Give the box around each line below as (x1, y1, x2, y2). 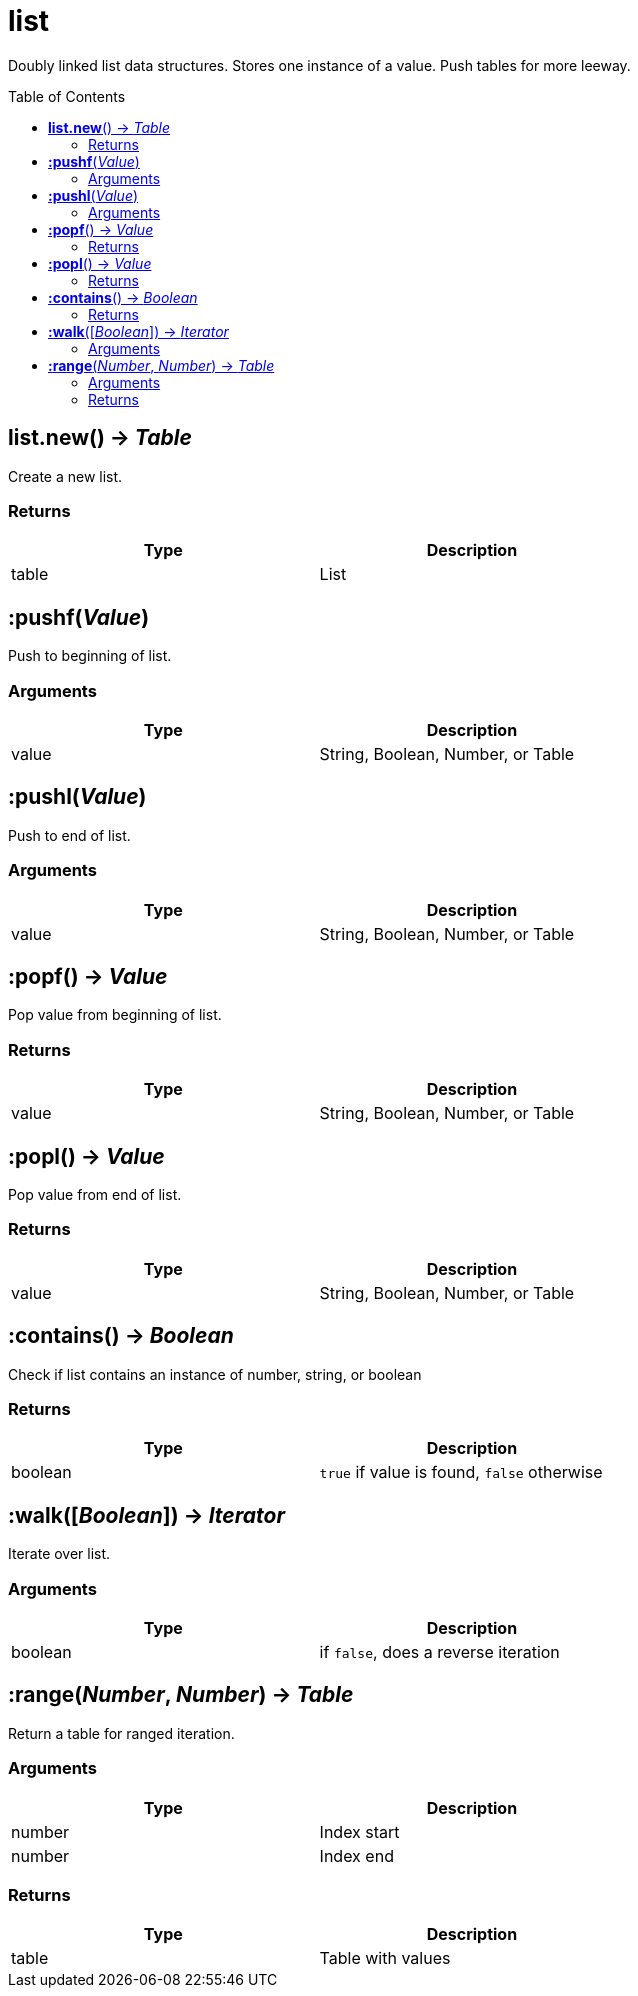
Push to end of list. (8, 826, 131, 844)
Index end (319, 1845, 394, 1866)
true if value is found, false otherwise (319, 1462, 603, 1483)
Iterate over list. (8, 1545, 111, 1563)
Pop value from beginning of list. (8, 1006, 222, 1024)
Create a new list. (8, 467, 123, 485)
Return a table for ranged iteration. (8, 1724, 235, 1742)
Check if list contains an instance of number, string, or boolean (8, 1365, 422, 1383)
